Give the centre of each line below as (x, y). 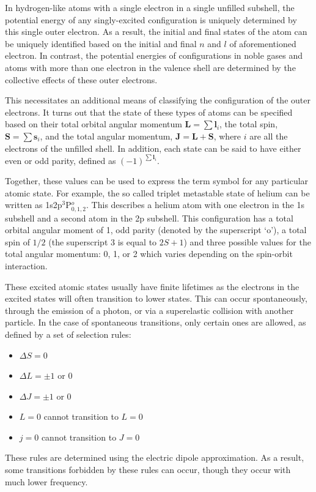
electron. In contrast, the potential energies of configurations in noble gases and (154, 55)
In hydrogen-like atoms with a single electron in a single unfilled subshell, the (150, 7)
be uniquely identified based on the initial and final (101, 43)
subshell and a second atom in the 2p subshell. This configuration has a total (149, 218)
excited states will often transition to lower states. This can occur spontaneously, (156, 298)
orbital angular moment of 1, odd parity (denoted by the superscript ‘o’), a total (156, 230)
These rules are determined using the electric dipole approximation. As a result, (155, 457)
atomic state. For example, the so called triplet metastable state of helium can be (157, 192)
